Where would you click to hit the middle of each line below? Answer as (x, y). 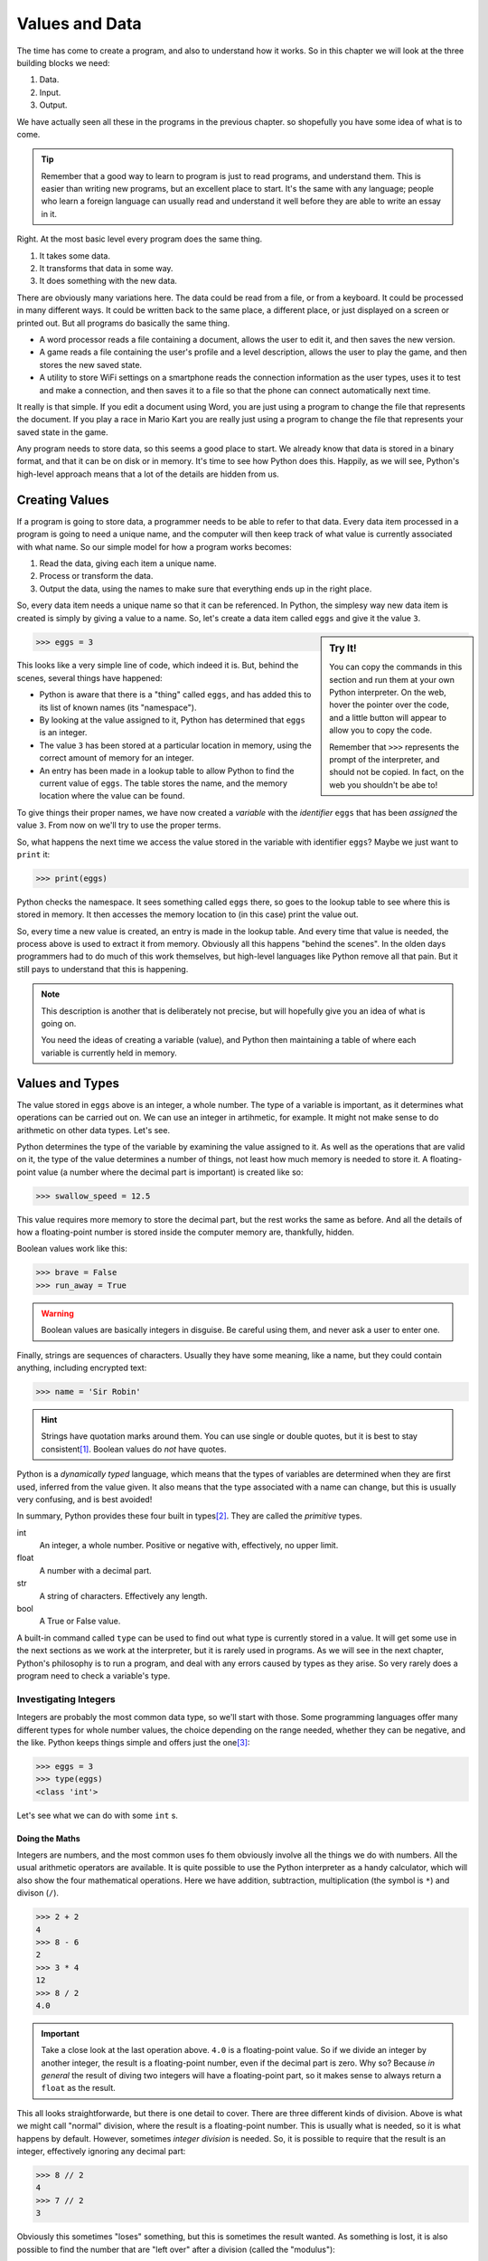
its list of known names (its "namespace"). (118, 707)
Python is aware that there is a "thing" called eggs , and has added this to (175, 695)
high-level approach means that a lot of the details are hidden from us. (148, 474)
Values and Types (68, 1083)
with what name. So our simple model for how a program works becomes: (155, 546)
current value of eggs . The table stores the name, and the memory (164, 783)
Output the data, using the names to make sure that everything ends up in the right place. (206, 589)
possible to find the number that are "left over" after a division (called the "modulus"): (176, 2249)
